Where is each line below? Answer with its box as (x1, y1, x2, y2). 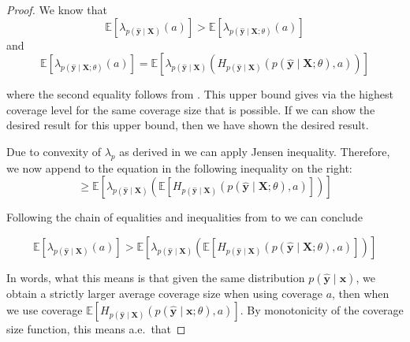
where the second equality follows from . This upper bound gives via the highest (6, 86, 393, 102)
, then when (332, 284, 389, 301)
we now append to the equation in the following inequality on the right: (6, 159, 352, 176)
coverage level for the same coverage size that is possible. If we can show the (6, 101, 375, 117)
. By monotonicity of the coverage (240, 301, 404, 318)
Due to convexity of (6, 143, 101, 159)
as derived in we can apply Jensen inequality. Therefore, (119, 143, 390, 159)
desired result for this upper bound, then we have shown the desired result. (6, 117, 369, 133)
